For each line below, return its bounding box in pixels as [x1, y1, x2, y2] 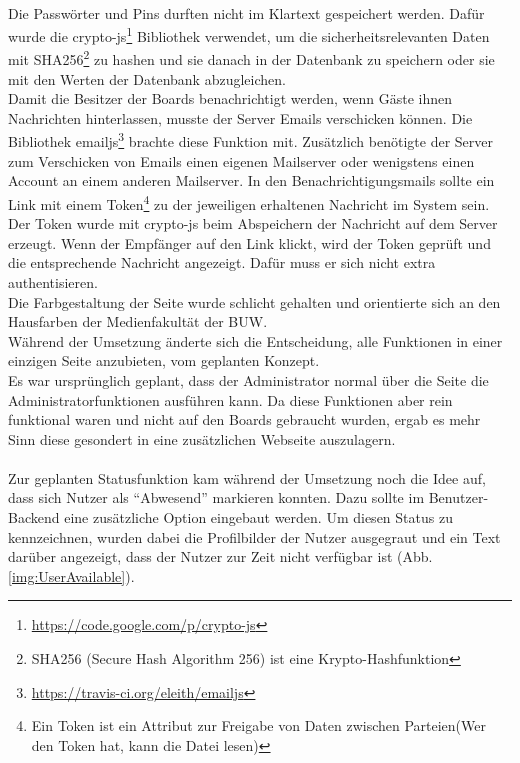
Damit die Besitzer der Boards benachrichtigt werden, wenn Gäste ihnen [8, 88, 453, 109]
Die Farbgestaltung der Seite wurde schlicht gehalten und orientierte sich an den [8, 291, 501, 312]
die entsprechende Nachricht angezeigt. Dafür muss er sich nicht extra [8, 252, 436, 273]
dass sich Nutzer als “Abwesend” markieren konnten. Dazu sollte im [8, 487, 425, 508]
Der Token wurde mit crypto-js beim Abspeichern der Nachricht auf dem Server [8, 213, 498, 234]
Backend [8, 507, 60, 528]
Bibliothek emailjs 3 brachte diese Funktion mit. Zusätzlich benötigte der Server [8, 128, 493, 152]
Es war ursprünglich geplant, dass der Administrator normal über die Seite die [8, 369, 489, 390]
